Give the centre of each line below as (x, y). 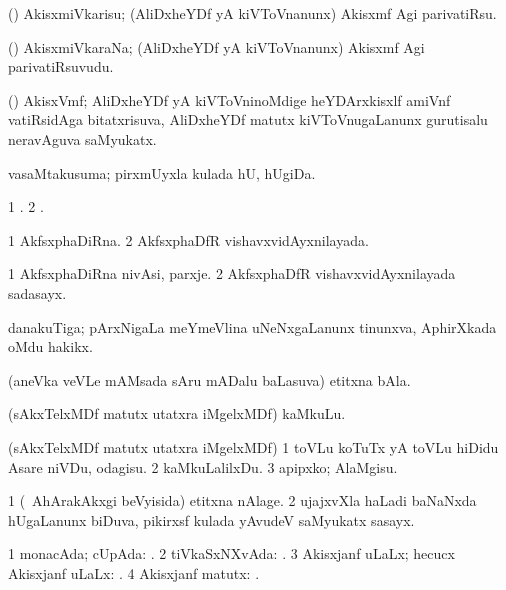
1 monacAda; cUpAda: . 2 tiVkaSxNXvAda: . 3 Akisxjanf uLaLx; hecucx (231, 553)
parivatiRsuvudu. (61, 66)
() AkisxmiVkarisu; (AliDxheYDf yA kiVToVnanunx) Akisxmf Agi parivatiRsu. (252, 13)
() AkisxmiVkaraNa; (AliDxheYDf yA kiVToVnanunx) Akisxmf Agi (216, 46)
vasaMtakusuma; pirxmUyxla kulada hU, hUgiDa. (162, 172)
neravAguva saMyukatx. (82, 138)
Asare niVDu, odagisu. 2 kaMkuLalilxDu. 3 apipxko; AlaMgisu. (203, 466)
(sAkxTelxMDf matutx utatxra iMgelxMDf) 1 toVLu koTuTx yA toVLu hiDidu (253, 446)
